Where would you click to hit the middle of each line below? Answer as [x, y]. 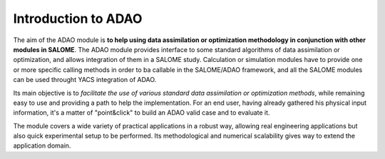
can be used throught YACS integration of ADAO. [85, 80]
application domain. [42, 145]
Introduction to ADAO [78, 19]
